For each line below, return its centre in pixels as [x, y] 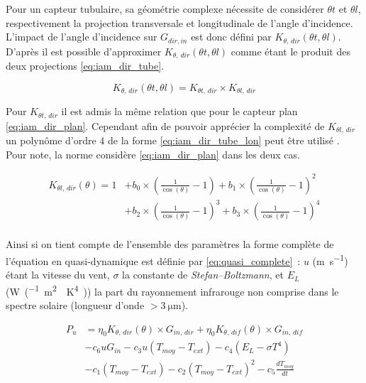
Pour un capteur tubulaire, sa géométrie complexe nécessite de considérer [165, 9]
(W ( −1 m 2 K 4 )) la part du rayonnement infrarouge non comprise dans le [172, 290]
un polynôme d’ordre [51, 140]
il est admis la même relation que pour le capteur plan [179, 111]
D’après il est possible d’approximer [84, 51]
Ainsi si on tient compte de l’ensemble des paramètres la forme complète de [170, 244]
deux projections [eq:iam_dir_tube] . [85, 66]
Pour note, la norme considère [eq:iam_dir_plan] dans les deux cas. [153, 154]
